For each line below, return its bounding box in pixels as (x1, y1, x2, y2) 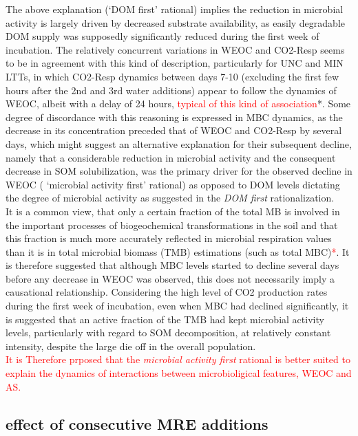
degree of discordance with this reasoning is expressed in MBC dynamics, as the (6, 109, 343, 124)
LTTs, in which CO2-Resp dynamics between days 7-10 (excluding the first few (6, 69, 339, 83)
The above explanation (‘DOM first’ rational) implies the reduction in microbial (6, 2, 344, 16)
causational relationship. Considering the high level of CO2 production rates (6, 285, 328, 299)
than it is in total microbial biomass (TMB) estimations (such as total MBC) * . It (6, 244, 350, 259)
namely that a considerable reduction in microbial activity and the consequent (6, 150, 336, 164)
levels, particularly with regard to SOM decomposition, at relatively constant (6, 325, 331, 340)
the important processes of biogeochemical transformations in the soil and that (6, 217, 338, 232)
